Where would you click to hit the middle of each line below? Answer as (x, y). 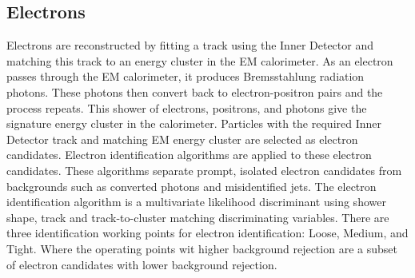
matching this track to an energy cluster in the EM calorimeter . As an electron (200, 60)
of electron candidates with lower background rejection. (142, 264)
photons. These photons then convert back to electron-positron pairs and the (195, 91)
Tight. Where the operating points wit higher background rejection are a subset (202, 248)
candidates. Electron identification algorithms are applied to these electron (189, 155)
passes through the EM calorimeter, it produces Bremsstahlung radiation (186, 76)
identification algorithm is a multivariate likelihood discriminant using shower (196, 202)
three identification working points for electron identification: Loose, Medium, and (207, 233)
